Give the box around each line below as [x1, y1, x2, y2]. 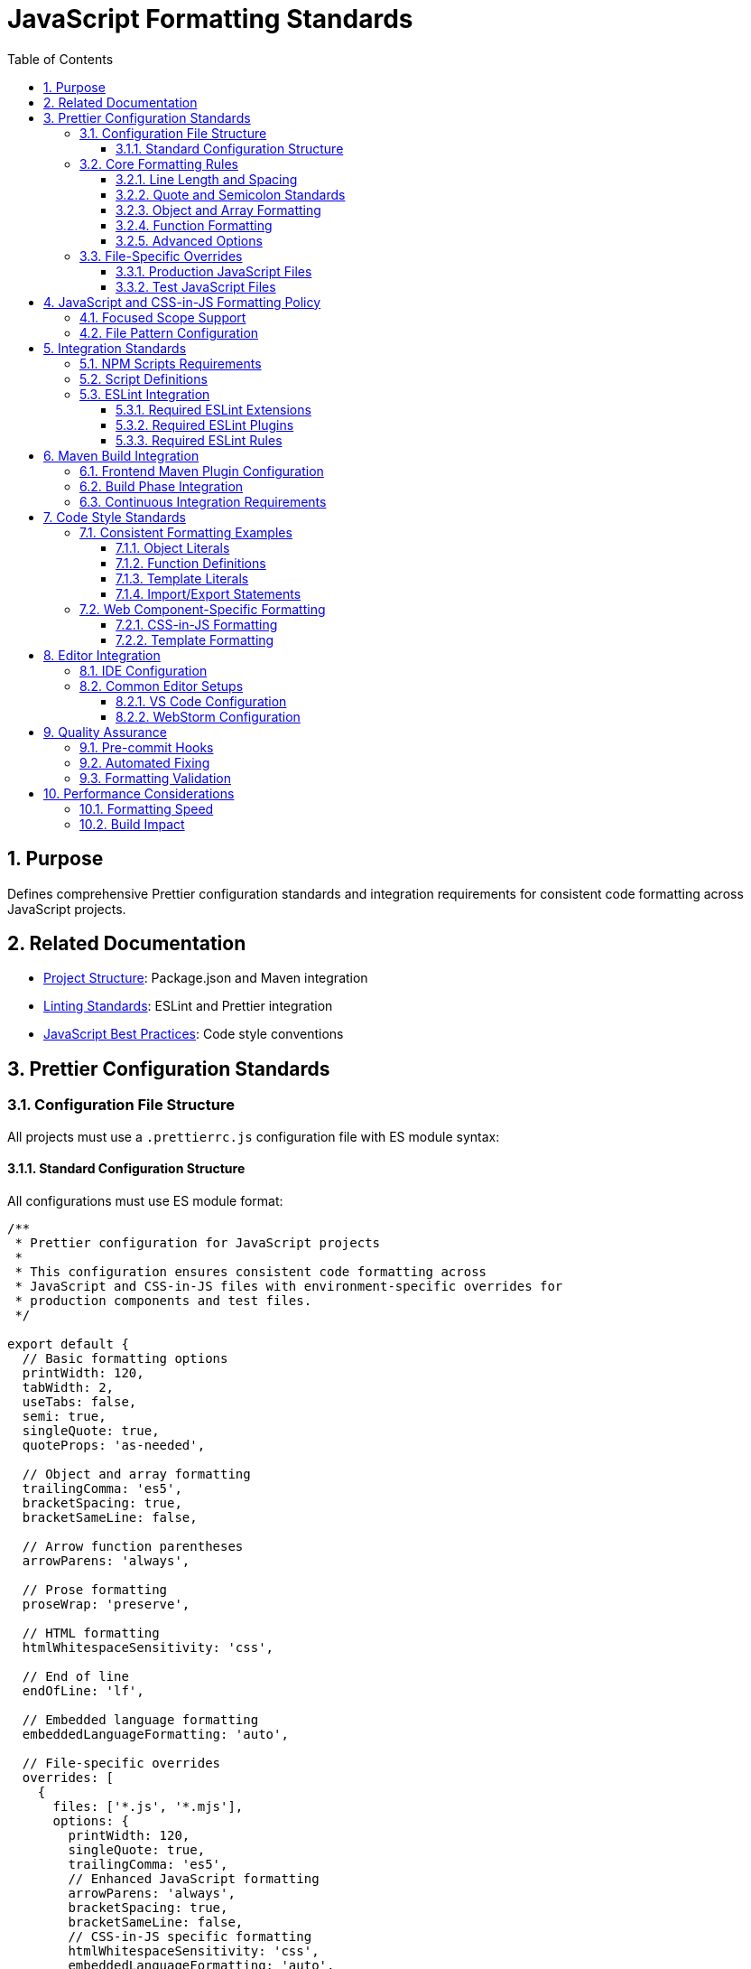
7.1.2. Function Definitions [116, 555, 266, 571]
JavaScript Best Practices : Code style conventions [43, 1026, 344, 1042]
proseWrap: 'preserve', [22, 1596, 190, 1611]
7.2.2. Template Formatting [116, 631, 274, 648]
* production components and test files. [14, 1292, 312, 1308]
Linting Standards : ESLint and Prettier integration [43, 998, 333, 1014]
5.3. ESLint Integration [79, 386, 210, 402]
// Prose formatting [22, 1582, 168, 1597]
